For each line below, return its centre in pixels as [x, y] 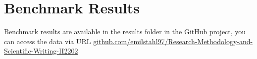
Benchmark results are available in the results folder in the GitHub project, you [125, 31]
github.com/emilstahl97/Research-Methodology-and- [173, 41]
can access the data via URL [48, 41]
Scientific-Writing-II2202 [41, 51]
